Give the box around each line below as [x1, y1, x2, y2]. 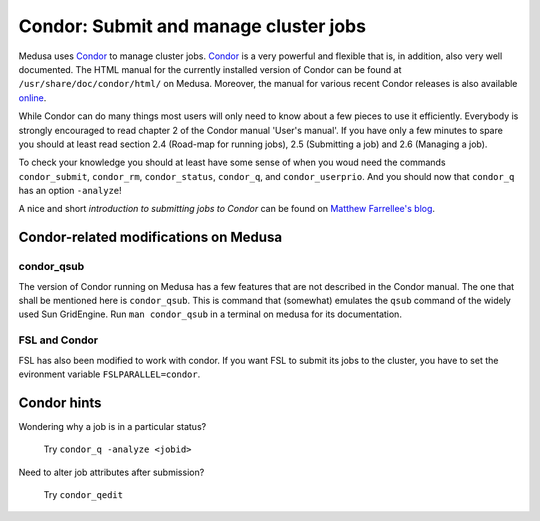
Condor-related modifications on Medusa [18, 229, 283, 246]
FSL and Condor [18, 333, 99, 347]
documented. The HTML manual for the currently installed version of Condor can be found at [18, 63, 402, 75]
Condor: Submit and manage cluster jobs [18, 15, 367, 37]
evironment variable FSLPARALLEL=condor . [18, 368, 201, 380]
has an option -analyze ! [18, 185, 122, 197]
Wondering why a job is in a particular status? [18, 420, 207, 432]
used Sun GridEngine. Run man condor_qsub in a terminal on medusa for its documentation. [18, 308, 402, 320]
